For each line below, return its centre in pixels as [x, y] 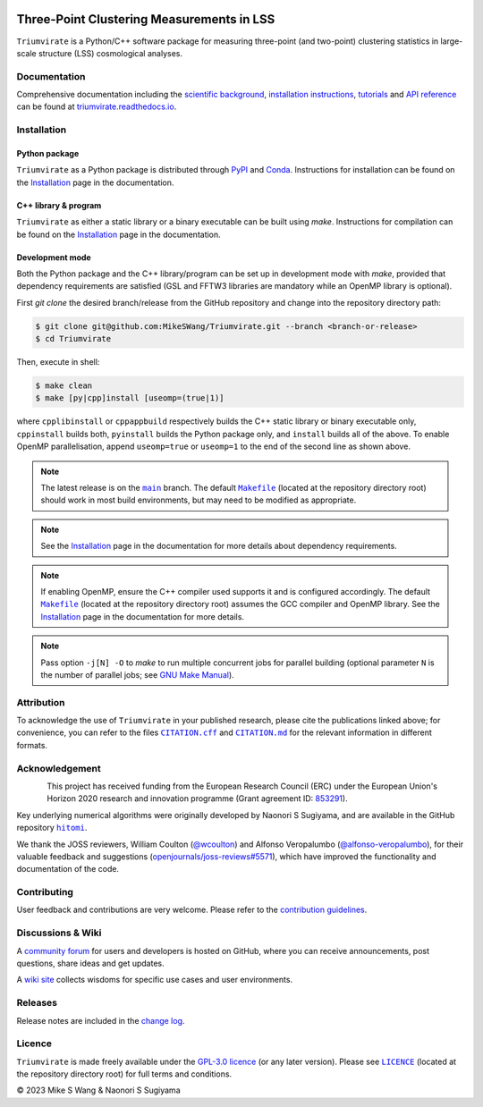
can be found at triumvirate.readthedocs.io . [97, 106]
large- [452, 41]
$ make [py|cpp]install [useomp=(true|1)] [130, 398]
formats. [32, 745]
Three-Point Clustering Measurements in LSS [146, 19]
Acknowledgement [59, 768]
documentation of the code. [68, 869]
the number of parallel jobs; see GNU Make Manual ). [137, 674]
